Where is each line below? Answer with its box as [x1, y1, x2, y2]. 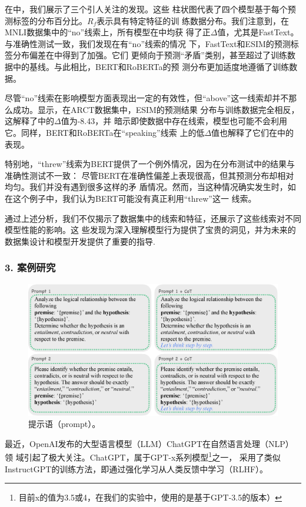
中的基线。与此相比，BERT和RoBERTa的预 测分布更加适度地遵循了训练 [12, 60, 290, 72]
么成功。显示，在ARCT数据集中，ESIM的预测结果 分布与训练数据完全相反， [5, 103, 300, 115]
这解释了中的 [5, 115, 54, 127]
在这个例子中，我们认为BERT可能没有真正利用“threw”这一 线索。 [5, 192, 257, 204]
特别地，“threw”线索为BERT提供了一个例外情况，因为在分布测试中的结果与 [5, 158, 295, 170]
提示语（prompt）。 [28, 418, 101, 430]
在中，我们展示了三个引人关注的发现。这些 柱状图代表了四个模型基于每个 [5, 3, 288, 15]
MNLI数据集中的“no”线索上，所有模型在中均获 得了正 [5, 26, 211, 38]
